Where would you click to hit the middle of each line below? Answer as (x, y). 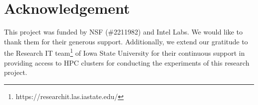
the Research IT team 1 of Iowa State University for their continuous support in (125, 52)
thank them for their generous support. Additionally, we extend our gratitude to (126, 41)
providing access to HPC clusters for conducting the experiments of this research (127, 62)
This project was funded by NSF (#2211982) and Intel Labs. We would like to (123, 32)
